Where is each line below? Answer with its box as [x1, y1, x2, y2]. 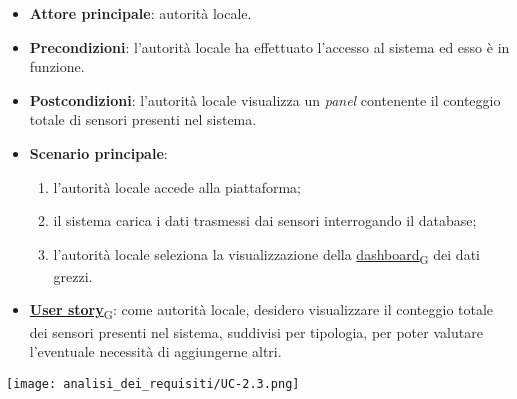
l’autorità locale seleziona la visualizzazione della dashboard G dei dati [53, 243, 480, 267]
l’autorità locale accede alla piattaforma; [53, 176, 302, 197]
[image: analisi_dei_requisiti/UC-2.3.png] [6, 376, 300, 391]
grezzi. [53, 265, 93, 286]
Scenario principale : [29, 142, 168, 163]
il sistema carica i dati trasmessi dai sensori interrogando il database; [53, 210, 477, 231]
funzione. [29, 56, 85, 77]
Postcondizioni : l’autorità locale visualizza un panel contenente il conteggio [29, 89, 501, 110]
